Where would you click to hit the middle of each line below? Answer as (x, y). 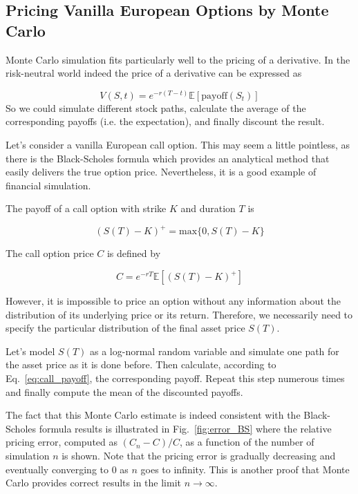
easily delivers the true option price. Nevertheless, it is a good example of (161, 172)
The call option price (50, 253)
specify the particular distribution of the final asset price (125, 328)
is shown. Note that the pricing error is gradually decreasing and (199, 455)
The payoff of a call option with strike (86, 208)
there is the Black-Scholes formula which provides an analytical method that (168, 158)
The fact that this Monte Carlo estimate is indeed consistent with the (153, 415)
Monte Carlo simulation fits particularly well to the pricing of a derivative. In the (178, 59)
